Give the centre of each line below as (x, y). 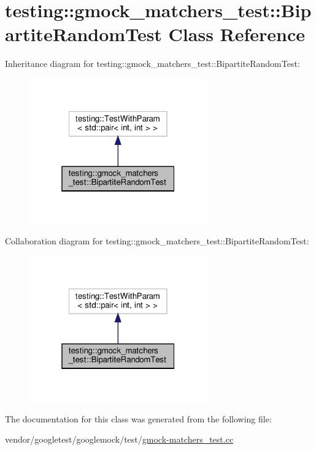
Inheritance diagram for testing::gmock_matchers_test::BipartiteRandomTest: (152, 64)
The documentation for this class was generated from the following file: (138, 418)
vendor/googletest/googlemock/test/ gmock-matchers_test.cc (119, 439)
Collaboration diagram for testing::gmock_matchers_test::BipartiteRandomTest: (157, 241)
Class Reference (237, 34)
